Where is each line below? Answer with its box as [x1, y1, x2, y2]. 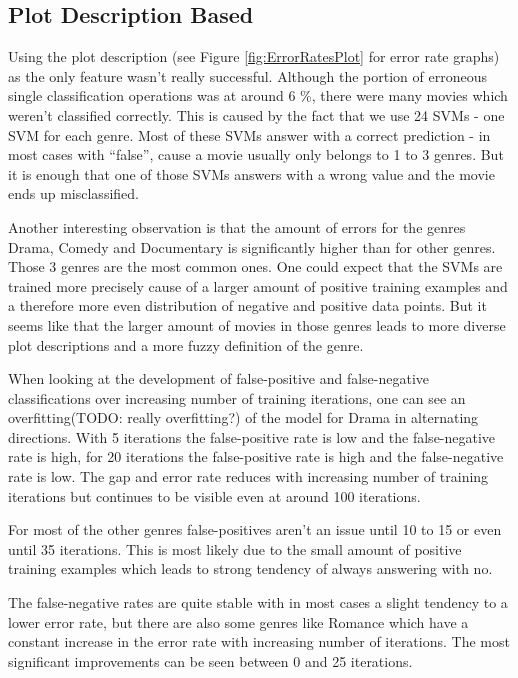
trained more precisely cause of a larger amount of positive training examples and [8, 275, 508, 296]
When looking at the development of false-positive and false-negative [8, 368, 430, 389]
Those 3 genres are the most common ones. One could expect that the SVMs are [8, 256, 503, 277]
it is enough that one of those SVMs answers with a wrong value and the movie [8, 163, 495, 184]
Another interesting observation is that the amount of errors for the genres [8, 216, 466, 237]
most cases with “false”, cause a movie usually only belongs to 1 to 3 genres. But [8, 144, 504, 165]
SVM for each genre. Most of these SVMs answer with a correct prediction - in [8, 124, 491, 145]
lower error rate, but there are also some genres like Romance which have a [8, 611, 469, 632]
